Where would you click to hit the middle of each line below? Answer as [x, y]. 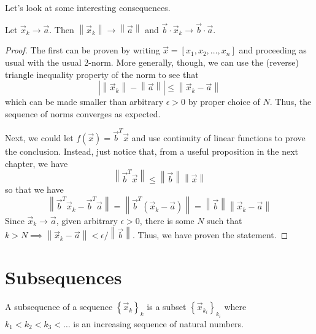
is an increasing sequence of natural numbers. [159, 323]
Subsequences [64, 277]
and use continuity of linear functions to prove [218, 138]
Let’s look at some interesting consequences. [88, 7]
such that [225, 220]
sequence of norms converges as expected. [83, 113]
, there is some [167, 220]
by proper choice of [224, 102]
